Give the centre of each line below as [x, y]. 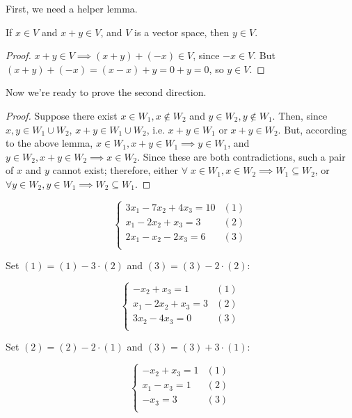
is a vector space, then [182, 32]
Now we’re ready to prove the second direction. [106, 92]
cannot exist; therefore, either [115, 170]
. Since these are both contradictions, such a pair [241, 156]
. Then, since [300, 115]
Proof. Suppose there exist [62, 115]
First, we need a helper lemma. [72, 8]
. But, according [312, 129]
